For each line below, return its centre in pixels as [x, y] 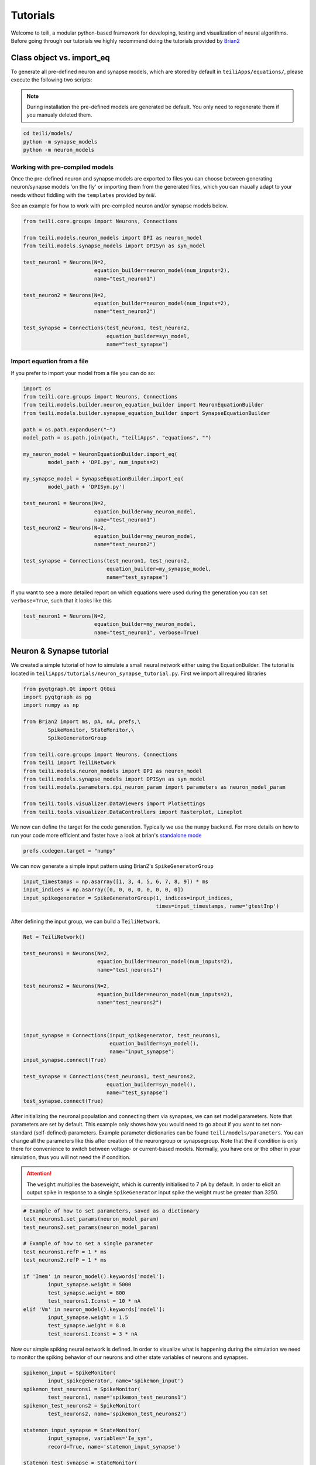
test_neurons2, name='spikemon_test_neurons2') [117, 1414]
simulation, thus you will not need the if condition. [71, 1157]
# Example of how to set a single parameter [88, 1243]
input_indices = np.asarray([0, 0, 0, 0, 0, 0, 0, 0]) [103, 890]
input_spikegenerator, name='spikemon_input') [116, 1381]
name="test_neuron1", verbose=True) [147, 632]
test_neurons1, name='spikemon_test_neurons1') [117, 1397]
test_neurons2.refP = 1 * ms [65, 1260]
